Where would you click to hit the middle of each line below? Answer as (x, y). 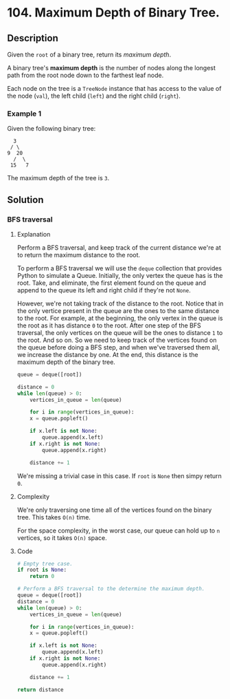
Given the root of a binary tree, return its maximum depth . (89, 54)
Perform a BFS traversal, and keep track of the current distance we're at (119, 247)
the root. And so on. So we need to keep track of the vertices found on (117, 340)
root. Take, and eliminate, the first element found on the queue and (112, 283)
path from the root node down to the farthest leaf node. (85, 75)
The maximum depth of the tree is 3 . (58, 178)
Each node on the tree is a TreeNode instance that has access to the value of (114, 88)
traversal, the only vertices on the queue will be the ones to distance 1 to (120, 332)
